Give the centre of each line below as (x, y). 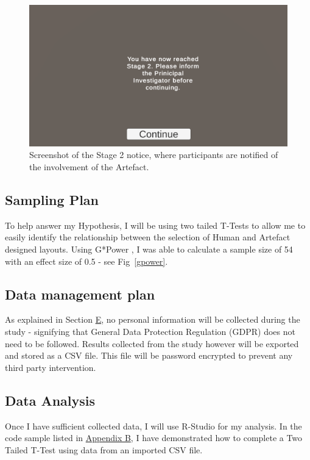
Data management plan (80, 294)
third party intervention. (51, 367)
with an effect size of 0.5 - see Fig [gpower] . (86, 261)
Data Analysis (50, 400)
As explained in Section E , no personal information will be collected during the (153, 319)
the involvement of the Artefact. (89, 167)
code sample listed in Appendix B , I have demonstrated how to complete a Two (154, 438)
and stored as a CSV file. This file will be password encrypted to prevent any (149, 355)
